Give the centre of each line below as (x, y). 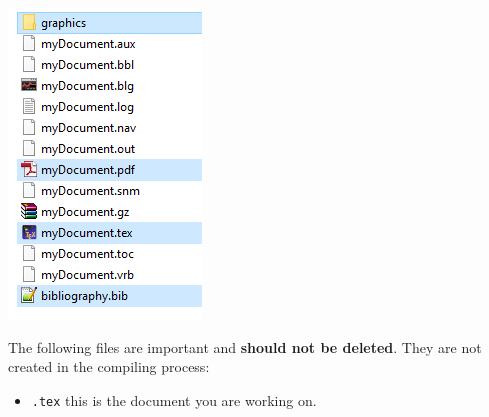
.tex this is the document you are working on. (174, 399)
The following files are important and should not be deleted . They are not (245, 346)
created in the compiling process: (109, 366)
